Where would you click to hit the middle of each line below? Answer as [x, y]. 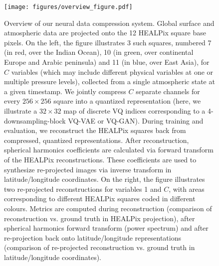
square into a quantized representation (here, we [127, 101]
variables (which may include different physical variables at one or [112, 71]
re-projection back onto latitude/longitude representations [93, 237]
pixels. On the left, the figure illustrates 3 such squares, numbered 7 [108, 42]
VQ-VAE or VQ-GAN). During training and [136, 120]
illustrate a [21, 111]
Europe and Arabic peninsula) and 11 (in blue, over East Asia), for [107, 62]
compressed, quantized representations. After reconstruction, [97, 140]
